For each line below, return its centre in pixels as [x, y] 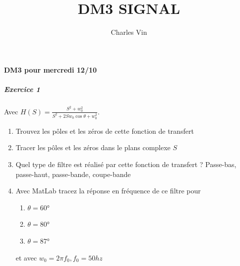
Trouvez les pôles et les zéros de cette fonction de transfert [105, 131]
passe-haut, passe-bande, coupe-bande [73, 174]
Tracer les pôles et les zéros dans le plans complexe [93, 147]
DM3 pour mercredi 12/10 [51, 69]
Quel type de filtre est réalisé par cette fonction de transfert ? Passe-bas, [126, 164]
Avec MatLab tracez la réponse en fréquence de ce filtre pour [108, 191]
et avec [26, 257]
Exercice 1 [22, 89]
